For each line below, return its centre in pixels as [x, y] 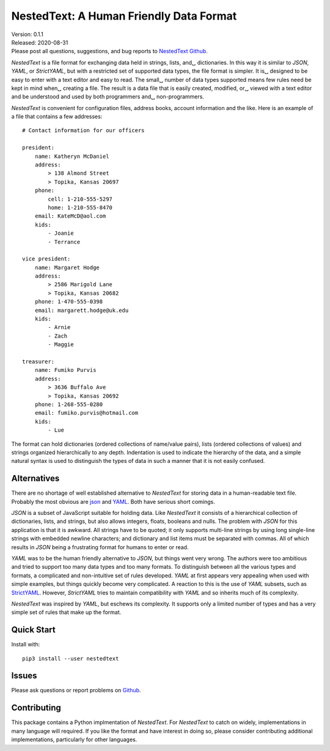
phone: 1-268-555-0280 [69, 404]
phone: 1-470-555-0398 [69, 302]
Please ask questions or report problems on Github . [76, 690]
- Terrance [64, 242]
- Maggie [61, 345]
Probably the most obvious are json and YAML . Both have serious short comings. [113, 501]
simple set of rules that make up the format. [66, 612]
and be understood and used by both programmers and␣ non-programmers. [108, 97]
